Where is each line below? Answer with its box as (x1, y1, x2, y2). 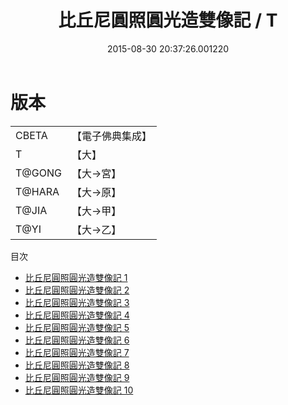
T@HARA (15, 184, 60, 198)
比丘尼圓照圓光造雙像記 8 (24, 359, 130, 371)
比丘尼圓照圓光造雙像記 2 (24, 284, 130, 296)
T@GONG (15, 166, 62, 180)
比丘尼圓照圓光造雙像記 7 (24, 346, 130, 358)
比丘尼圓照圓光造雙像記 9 (24, 371, 130, 383)
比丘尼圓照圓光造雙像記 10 (24, 384, 134, 396)
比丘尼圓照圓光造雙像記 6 (24, 334, 130, 346)
